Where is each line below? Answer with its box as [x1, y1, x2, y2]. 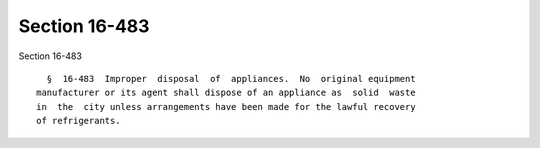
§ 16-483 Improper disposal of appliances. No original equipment [46, 73, 416, 84]
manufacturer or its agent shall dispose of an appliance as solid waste [36, 87, 416, 99]
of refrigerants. [36, 115, 121, 127]
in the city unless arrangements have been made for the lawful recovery [36, 101, 416, 112]
